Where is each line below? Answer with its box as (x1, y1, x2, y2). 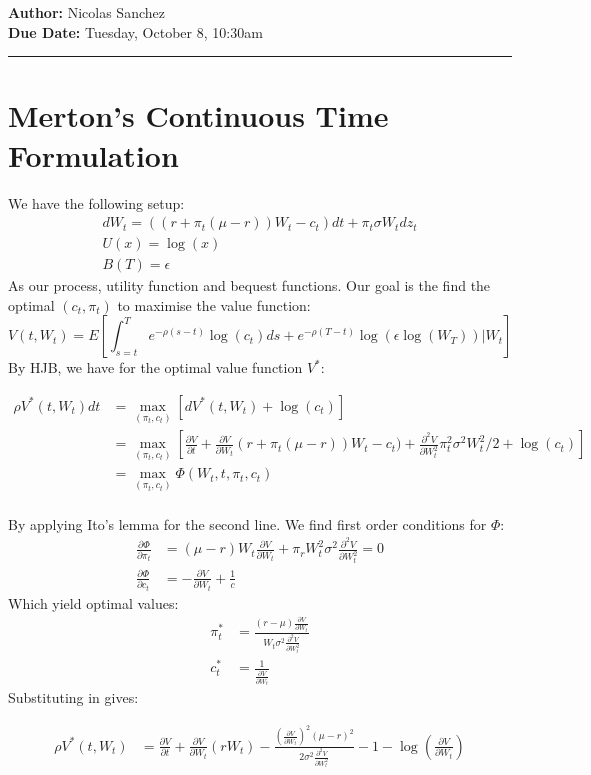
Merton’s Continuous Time (8, 95, 389, 136)
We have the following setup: (8, 192, 185, 213)
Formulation (8, 134, 179, 175)
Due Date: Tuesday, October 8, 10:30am (8, 21, 263, 42)
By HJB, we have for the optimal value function (8, 357, 303, 378)
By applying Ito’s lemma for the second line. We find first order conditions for (8, 513, 487, 534)
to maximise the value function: (117, 294, 311, 315)
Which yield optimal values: (8, 592, 179, 613)
